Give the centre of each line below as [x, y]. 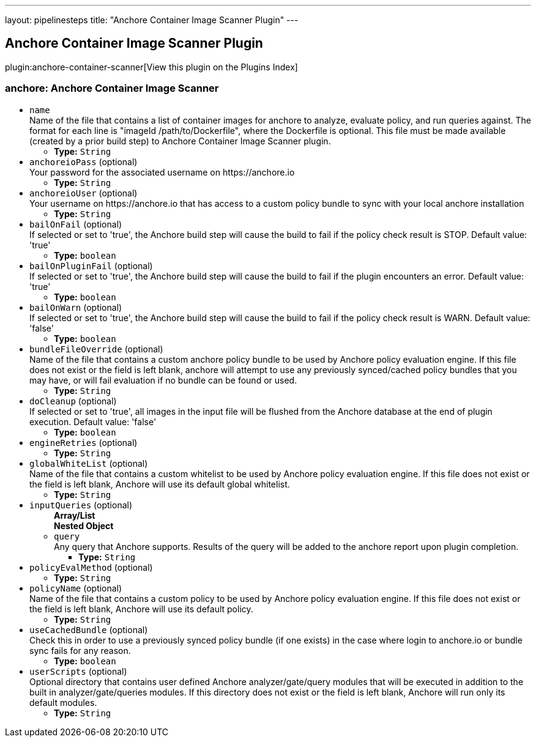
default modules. [63, 702]
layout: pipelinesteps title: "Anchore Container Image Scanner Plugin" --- [152, 20]
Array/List [75, 515]
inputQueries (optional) [81, 505]
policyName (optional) [76, 588]
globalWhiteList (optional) [89, 463]
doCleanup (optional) [73, 401]
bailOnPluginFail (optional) [91, 265]
